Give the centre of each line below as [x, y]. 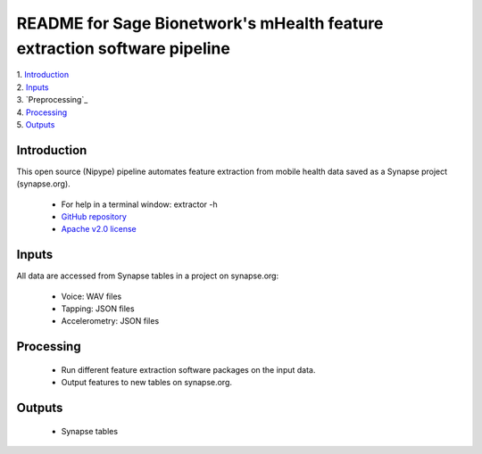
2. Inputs [33, 87]
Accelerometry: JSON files [110, 321]
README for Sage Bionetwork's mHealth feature [200, 23]
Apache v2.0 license [99, 229]
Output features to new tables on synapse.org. [146, 383]
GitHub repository [94, 216]
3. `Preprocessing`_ [52, 100]
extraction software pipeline [124, 48]
